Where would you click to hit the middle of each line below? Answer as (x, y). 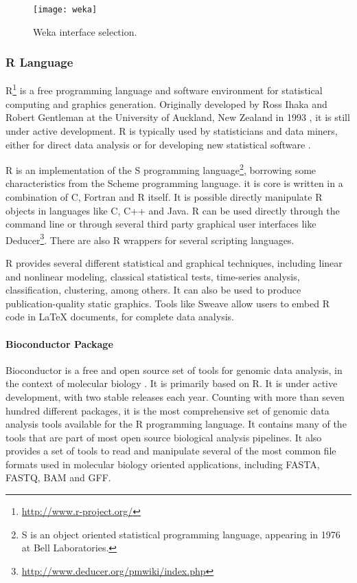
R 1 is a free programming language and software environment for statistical (164, 89)
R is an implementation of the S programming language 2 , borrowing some (161, 169)
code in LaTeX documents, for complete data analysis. (120, 317)
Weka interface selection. (85, 31)
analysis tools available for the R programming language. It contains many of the (176, 424)
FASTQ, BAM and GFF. (58, 477)
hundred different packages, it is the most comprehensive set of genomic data (168, 410)
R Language (39, 62)
